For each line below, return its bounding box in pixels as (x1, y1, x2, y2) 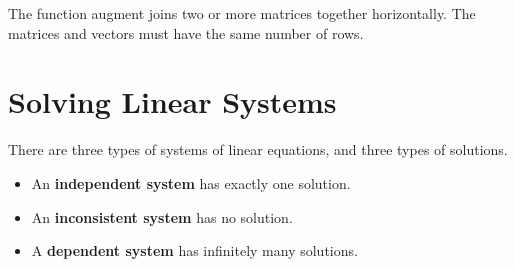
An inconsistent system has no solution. (31, 206, 293, 227)
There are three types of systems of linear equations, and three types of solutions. (8, 139, 508, 160)
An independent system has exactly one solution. (31, 172, 351, 193)
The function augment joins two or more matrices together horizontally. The (8, 3, 476, 23)
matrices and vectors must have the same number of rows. (8, 22, 364, 43)
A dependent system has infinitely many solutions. (31, 240, 358, 261)
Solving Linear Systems (8, 81, 337, 122)
